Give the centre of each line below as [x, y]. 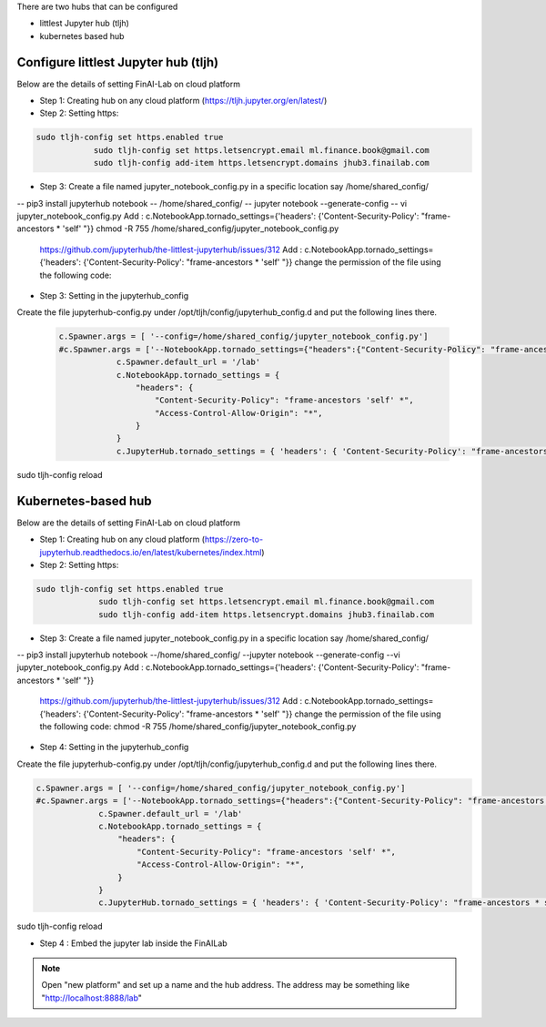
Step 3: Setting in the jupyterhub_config [114, 295]
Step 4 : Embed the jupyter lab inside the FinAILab [133, 943]
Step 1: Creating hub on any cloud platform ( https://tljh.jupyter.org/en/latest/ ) [183, 101]
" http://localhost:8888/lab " [92, 998]
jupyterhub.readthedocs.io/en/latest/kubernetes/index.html [151, 552]
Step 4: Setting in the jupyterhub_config [114, 747]
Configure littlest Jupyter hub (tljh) [117, 62]
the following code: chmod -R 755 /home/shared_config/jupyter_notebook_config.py [198, 727]
